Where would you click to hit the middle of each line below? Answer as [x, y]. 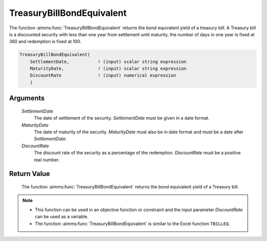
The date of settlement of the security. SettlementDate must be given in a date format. [122, 118]
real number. [47, 160]
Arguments [27, 98]
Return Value [30, 174]
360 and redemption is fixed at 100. [45, 42]
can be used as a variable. [62, 217]
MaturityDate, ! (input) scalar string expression [108, 69]
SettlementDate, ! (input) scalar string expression [108, 61]
